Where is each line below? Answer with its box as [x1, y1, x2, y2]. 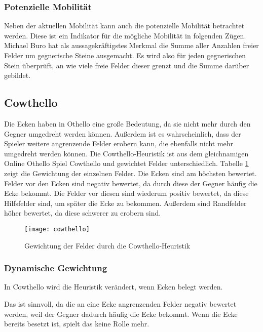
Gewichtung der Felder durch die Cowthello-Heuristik [24, 240, 191, 251]
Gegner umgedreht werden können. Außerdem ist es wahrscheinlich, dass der [4, 128, 241, 139]
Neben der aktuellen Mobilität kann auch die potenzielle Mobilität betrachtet [4, 20, 245, 31]
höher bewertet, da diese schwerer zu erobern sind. [4, 207, 161, 218]
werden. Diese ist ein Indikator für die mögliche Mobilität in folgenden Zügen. [4, 30, 246, 40]
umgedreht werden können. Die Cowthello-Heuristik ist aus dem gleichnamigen [4, 148, 249, 158]
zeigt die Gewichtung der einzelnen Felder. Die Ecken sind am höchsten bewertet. [4, 168, 257, 178]
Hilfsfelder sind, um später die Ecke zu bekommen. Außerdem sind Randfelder [4, 197, 247, 208]
